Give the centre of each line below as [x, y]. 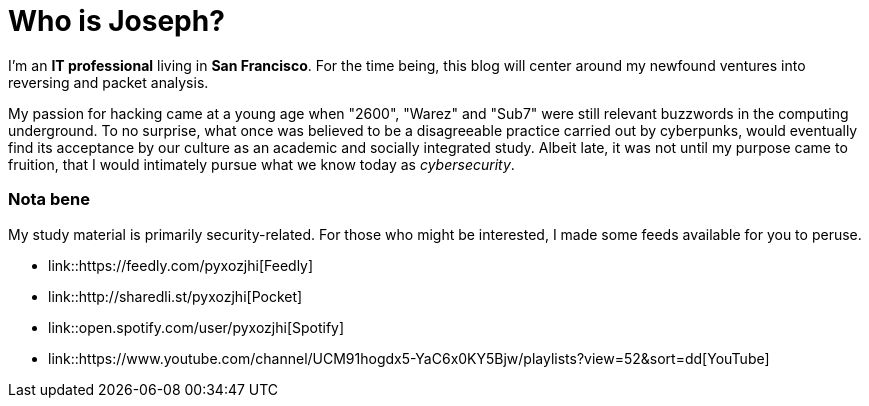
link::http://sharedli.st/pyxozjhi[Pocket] [175, 296]
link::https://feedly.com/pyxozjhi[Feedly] [181, 265]
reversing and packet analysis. [108, 82]
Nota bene [49, 199]
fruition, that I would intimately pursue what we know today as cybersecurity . [261, 164]
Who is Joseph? [116, 21]
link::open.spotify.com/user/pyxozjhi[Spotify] [196, 327]
